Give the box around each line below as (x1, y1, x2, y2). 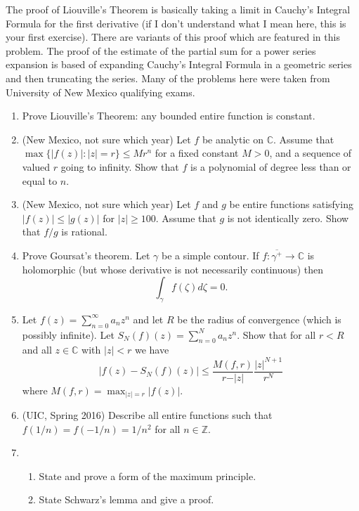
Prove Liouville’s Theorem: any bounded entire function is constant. (22, 108, 315, 123)
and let (133, 311, 164, 326)
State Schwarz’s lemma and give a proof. (39, 492, 214, 507)
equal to (22, 173, 58, 188)
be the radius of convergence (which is (177, 311, 341, 326)
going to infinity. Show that (60, 159, 179, 174)
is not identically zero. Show (227, 210, 349, 225)
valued (22, 159, 51, 174)
